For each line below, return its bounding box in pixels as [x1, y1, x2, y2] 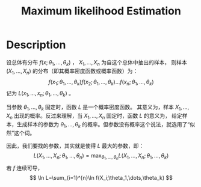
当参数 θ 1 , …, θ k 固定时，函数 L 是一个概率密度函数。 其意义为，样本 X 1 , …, [6, 103, 190, 112]
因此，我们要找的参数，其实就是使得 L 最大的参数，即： [6, 142, 144, 149]
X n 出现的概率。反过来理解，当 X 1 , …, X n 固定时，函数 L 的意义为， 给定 [6, 112, 182, 121]
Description [6, 38, 66, 52]
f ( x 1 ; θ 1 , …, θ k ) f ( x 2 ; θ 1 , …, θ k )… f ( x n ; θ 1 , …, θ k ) [48, 78, 155, 87]
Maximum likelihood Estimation [20, 4, 182, 18]
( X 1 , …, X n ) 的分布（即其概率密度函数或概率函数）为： [6, 67, 138, 76]
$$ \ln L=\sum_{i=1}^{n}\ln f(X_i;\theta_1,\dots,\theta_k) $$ [29, 174, 173, 181]
